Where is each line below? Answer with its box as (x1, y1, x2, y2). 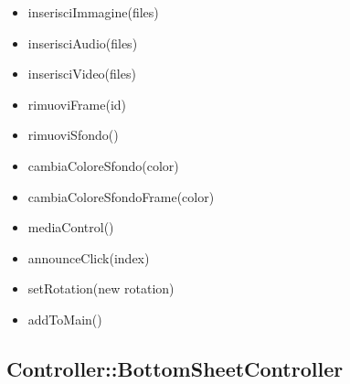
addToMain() (27, 309, 102, 328)
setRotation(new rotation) (27, 279, 175, 298)
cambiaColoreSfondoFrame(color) (27, 187, 215, 206)
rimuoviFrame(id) (27, 94, 127, 113)
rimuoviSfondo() (27, 125, 119, 144)
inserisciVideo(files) (27, 64, 136, 83)
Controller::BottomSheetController (6, 354, 344, 382)
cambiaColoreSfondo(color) (27, 155, 179, 175)
